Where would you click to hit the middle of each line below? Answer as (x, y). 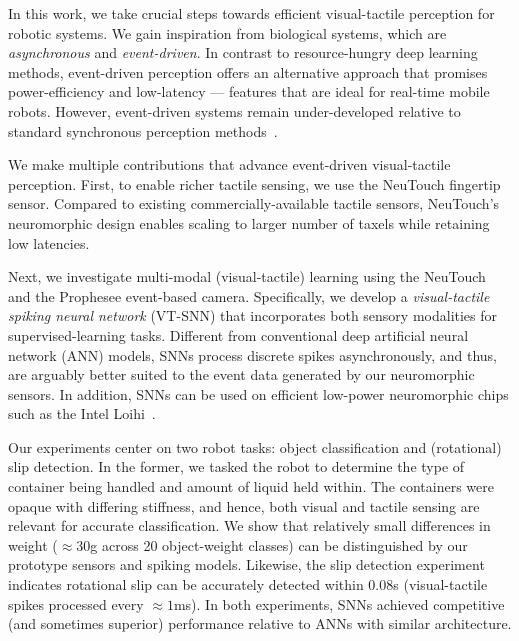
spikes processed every (76, 603)
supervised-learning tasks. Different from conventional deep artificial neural (238, 334)
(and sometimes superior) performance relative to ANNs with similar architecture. (260, 623)
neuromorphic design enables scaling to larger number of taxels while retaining (249, 222)
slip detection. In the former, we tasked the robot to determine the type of (236, 466)
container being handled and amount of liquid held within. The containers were (251, 486)
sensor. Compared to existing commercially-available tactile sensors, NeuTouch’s (254, 203)
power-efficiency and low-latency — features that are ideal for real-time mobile (249, 91)
